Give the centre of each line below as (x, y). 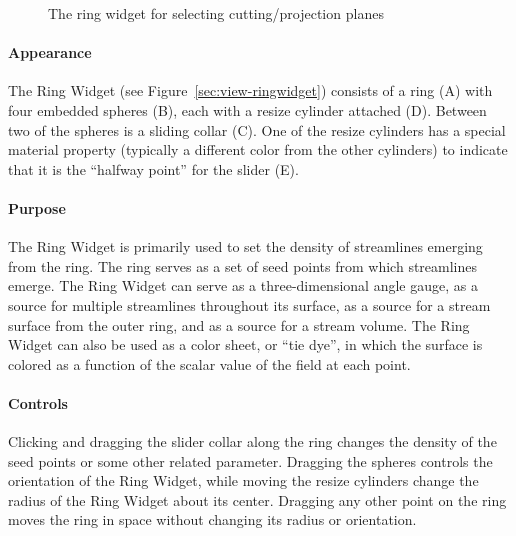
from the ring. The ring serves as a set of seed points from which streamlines (243, 265)
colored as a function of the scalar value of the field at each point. (209, 363)
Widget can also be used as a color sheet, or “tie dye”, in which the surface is (245, 344)
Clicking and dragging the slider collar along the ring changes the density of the (252, 441)
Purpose (37, 207)
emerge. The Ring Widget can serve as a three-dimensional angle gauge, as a (243, 285)
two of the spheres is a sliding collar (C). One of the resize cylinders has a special (257, 129)
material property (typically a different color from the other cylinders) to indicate (258, 149)
